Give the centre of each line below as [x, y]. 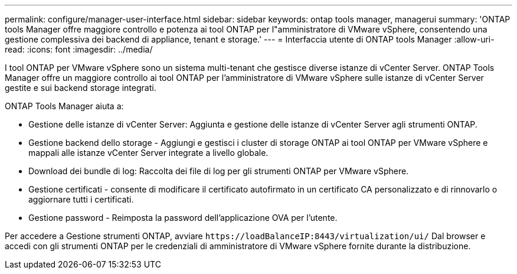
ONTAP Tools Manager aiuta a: [64, 106]
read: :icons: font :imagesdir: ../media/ [79, 49]
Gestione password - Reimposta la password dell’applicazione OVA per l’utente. [183, 218]
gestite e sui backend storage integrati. [81, 88]
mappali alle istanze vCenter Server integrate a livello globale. [148, 153]
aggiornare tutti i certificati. [81, 199]
